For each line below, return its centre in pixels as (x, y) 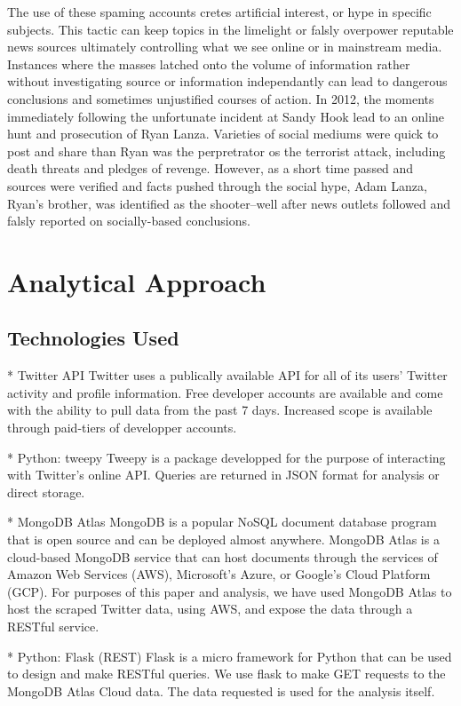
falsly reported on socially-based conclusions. (129, 221)
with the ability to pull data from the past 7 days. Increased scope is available (220, 410)
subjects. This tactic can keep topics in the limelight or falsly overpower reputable (230, 29)
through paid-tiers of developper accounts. (122, 428)
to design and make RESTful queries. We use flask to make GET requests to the (227, 674)
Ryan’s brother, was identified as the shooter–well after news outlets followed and (229, 203)
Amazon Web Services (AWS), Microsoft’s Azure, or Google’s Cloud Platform (219, 574)
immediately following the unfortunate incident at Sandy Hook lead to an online (226, 116)
